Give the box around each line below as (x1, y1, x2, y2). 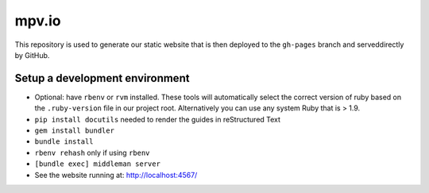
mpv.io (14, 12, 61, 29)
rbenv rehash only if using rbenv (34, 148, 150, 157)
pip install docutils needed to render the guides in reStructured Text (34, 114, 281, 124)
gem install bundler (34, 126, 115, 135)
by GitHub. (14, 50, 50, 60)
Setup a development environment (14, 71, 190, 85)
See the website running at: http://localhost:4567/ (34, 170, 198, 179)
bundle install (34, 137, 95, 146)
